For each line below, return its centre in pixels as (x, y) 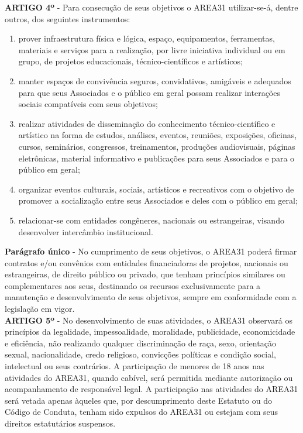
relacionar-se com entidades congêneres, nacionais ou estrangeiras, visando (151, 220)
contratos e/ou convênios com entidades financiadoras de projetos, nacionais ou (147, 262)
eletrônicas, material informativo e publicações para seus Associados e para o (156, 158)
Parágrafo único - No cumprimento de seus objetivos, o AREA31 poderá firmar (151, 251)
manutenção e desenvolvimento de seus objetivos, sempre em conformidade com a (151, 297)
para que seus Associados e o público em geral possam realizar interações (149, 92)
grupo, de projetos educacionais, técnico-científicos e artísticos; (130, 61)
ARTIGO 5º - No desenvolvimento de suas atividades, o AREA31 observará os (149, 320)
